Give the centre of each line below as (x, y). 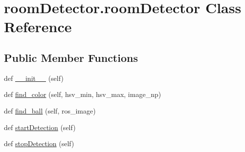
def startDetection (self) (40, 127)
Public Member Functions (71, 57)
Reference (38, 27)
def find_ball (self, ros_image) (50, 110)
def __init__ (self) (34, 78)
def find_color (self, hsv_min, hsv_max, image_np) (83, 94)
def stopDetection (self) (39, 143)
